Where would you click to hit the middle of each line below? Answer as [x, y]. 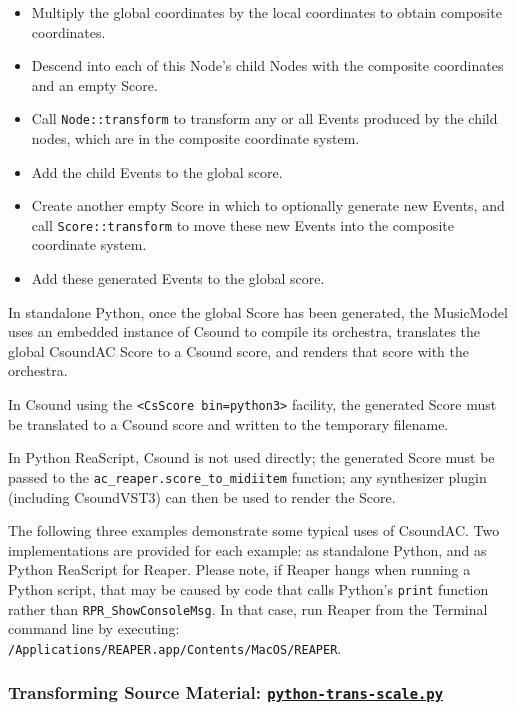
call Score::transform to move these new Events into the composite [242, 224]
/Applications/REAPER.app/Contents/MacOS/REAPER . [175, 647]
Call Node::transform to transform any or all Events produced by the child [264, 118]
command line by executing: [94, 628]
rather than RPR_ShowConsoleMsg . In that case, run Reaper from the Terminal [248, 608]
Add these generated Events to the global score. [178, 278]
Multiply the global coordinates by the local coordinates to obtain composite [266, 12]
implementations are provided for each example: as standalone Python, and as [247, 549]
